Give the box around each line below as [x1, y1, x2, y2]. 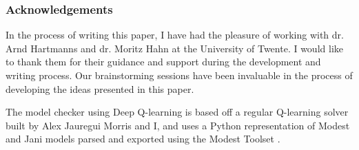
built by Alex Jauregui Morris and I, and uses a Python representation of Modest [6, 118, 350, 132]
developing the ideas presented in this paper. [6, 81, 194, 96]
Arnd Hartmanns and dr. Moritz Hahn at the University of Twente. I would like [6, 41, 343, 55]
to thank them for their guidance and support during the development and [6, 54, 321, 69]
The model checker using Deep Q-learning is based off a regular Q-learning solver [6, 105, 349, 119]
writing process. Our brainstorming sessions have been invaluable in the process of [6, 68, 353, 82]
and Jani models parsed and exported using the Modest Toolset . [6, 131, 280, 146]
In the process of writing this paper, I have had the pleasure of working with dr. [6, 28, 344, 42]
